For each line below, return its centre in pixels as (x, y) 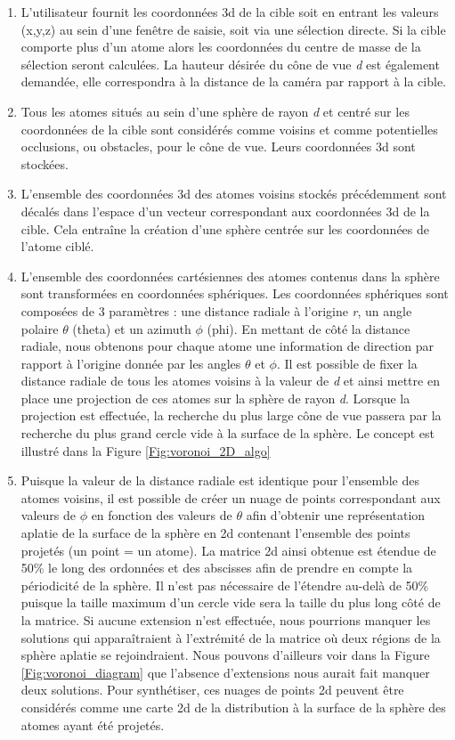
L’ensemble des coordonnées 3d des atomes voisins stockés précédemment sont (234, 194)
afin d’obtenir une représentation (336, 515)
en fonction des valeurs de (162, 515)
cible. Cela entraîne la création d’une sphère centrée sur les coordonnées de (225, 228)
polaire (40, 328)
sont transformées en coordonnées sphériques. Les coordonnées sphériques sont (235, 293)
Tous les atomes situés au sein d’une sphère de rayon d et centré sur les (215, 111)
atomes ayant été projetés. (93, 724)
